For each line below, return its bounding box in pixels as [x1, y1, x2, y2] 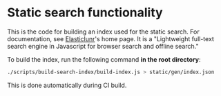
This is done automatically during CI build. [7, 81, 127, 89]
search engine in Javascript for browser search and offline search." [7, 42, 199, 50]
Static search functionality [7, 5, 164, 21]
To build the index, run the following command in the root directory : [7, 55, 201, 63]
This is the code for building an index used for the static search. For [7, 27, 200, 36]
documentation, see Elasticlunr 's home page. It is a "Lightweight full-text [7, 34, 214, 43]
